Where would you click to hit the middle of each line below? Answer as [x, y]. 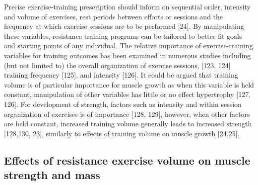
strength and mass [52, 175]
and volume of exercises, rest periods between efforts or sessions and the [114, 16]
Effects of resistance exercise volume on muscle [127, 160]
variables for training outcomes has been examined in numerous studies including [128, 55]
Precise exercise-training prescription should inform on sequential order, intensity [127, 6]
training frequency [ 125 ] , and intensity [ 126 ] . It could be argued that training [121, 75]
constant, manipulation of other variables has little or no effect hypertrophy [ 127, [128, 94]
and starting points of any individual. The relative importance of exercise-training [129, 46]
